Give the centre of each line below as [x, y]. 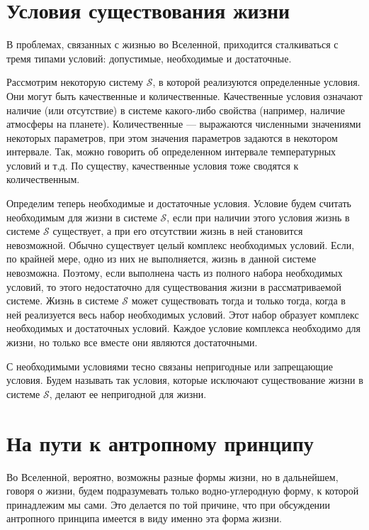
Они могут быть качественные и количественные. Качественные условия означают [184, 95]
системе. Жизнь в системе [63, 300]
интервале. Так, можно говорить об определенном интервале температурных [171, 151]
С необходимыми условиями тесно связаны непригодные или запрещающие [170, 366]
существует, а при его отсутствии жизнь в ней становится [178, 231]
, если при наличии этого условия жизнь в [258, 217]
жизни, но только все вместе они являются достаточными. [132, 342]
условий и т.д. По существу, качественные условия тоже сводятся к [153, 165]
